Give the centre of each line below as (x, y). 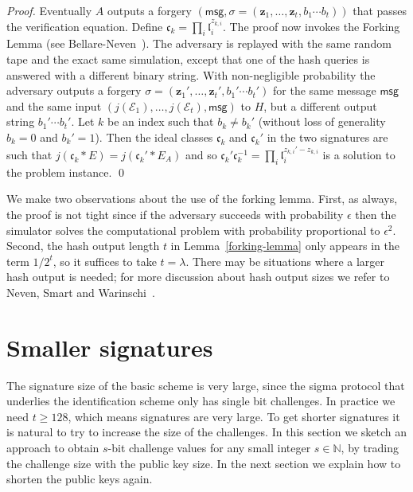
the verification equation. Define (85, 26)
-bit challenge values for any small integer (209, 448)
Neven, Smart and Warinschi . (81, 292)
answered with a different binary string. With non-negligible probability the (191, 74)
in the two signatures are (327, 137)
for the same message (325, 90)
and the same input (54, 105)
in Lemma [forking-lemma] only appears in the (285, 246)
